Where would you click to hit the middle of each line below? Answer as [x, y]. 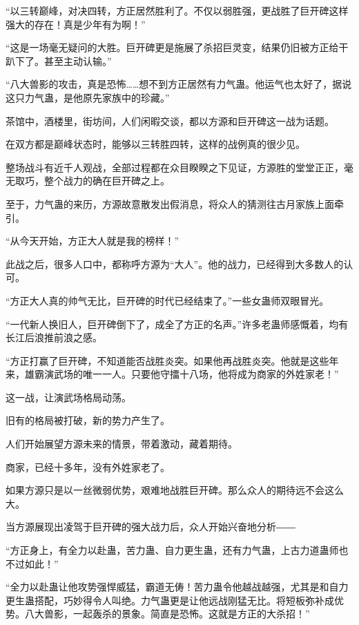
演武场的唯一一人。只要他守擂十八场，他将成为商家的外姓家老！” [191, 374]
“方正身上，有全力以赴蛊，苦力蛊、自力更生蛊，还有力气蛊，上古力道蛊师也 [177, 550]
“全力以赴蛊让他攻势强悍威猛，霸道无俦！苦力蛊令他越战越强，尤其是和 [167, 587]
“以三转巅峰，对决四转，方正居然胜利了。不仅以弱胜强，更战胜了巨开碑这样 [177, 10]
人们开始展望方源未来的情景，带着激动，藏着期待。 [122, 444]
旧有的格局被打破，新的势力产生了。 [88, 420]
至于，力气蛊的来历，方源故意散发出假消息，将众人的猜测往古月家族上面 [170, 203]
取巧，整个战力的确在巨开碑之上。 [92, 181]
